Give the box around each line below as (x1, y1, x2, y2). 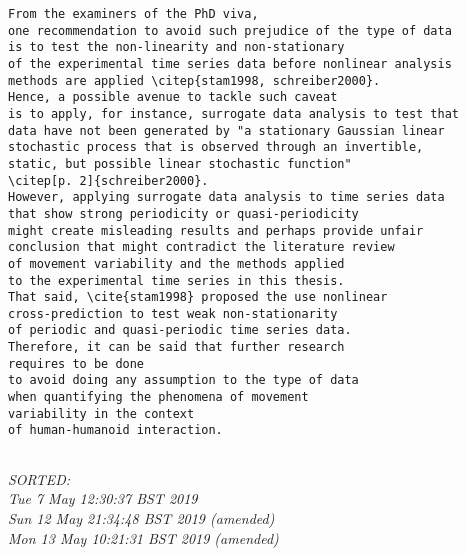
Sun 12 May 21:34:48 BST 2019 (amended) (8, 507, 275, 528)
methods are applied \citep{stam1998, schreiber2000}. (8, 73, 381, 88)
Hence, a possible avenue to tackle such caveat (8, 90, 338, 105)
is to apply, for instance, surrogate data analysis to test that (8, 106, 460, 121)
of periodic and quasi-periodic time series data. (8, 323, 352, 338)
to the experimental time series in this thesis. (8, 273, 345, 288)
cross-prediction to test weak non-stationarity (8, 306, 338, 321)
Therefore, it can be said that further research (8, 340, 345, 355)
